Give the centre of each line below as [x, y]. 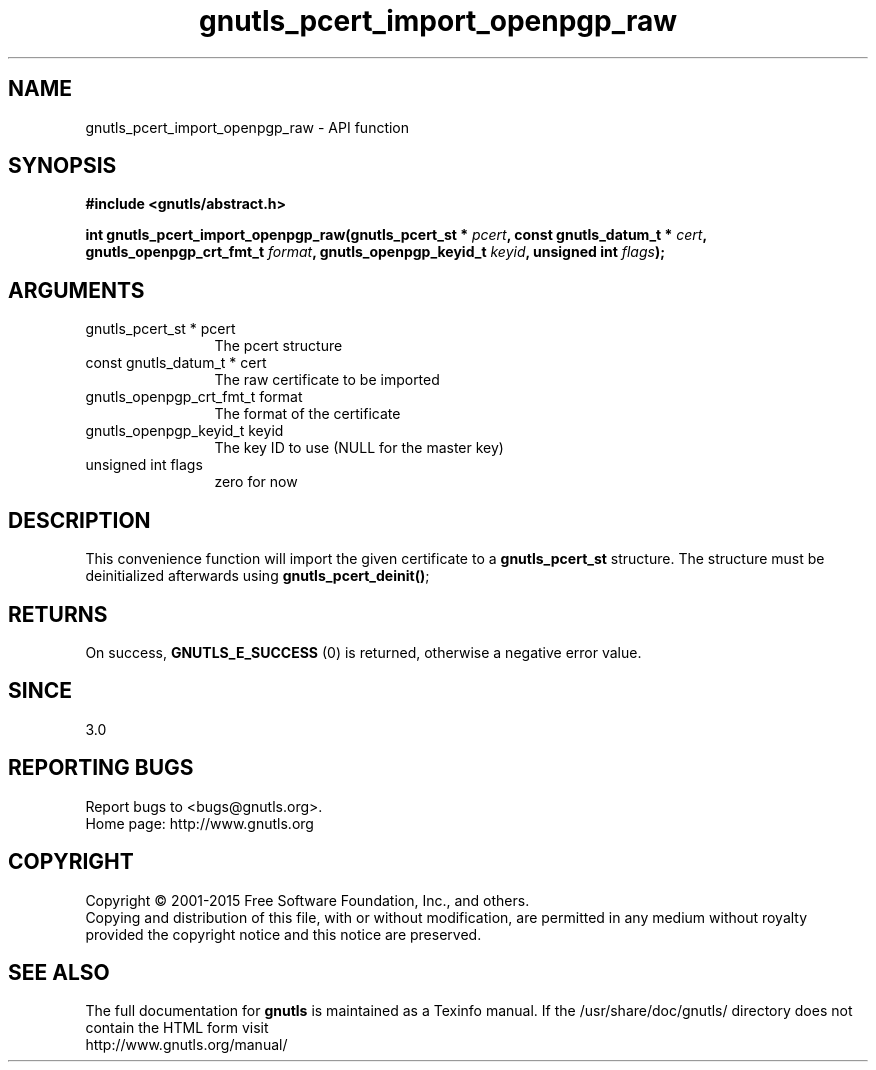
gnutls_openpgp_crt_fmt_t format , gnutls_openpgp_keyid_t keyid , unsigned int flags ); [375, 252]
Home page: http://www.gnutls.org [199, 823]
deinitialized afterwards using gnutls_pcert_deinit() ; [257, 576]
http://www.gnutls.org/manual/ [186, 1045]
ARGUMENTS [76, 290]
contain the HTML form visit [177, 1028]
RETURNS [58, 614]
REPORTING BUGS [101, 768]
